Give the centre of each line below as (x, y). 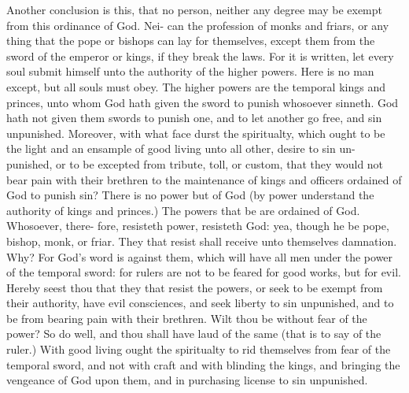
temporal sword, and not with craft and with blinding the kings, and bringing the (203, 364)
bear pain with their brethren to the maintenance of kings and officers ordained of (204, 179)
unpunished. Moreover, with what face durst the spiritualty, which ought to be (196, 133)
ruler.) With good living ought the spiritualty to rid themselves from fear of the (199, 349)
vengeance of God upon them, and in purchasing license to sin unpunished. (187, 380)
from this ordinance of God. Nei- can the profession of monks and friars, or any (198, 25)
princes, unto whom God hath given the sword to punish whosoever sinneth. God (203, 102)
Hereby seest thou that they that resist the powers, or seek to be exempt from (195, 287)
